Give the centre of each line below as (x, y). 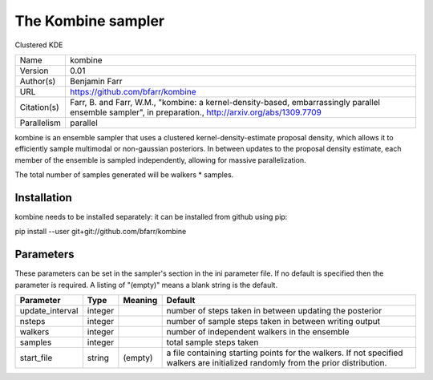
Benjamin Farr (96, 81)
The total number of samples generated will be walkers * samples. (124, 175)
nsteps (32, 321)
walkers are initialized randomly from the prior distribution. (277, 363)
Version (34, 71)
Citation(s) (39, 107)
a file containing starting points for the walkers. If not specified (285, 353)
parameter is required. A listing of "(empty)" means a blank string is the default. (146, 285)
